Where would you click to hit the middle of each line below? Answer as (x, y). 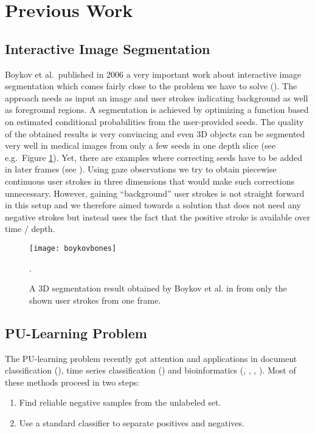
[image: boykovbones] (73, 248)
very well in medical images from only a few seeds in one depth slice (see (140, 145)
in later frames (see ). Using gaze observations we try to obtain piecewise (141, 169)
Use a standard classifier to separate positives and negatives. (132, 422)
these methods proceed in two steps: (72, 382)
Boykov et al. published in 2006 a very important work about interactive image (153, 74)
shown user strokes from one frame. (95, 300)
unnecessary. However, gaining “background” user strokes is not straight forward (155, 193)
